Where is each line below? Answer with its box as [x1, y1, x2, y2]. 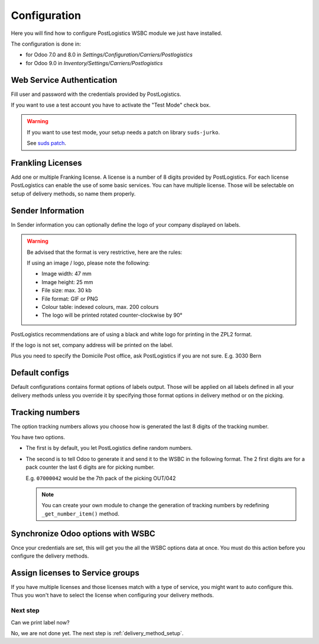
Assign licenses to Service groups [11, 568, 140, 578]
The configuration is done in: [11, 40, 81, 47]
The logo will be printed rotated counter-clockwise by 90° [41, 311, 183, 319]
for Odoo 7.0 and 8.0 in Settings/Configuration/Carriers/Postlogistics [25, 51, 193, 59]
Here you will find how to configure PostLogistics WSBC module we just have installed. [11, 30, 223, 37]
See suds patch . [27, 140, 67, 147]
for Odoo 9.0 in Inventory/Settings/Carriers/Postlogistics [25, 59, 163, 66]
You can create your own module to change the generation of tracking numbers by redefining [41, 502, 269, 509]
